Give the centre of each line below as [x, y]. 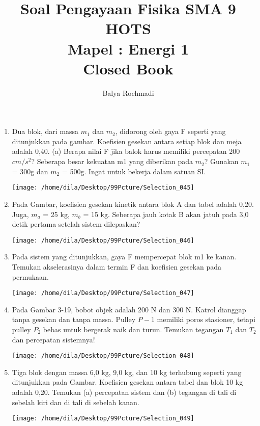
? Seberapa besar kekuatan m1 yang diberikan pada [112, 161]
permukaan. [30, 276]
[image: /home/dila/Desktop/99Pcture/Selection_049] [103, 419]
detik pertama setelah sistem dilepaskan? [76, 224]
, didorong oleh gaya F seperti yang [170, 131]
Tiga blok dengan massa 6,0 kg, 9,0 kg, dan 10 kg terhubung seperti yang [127, 372]
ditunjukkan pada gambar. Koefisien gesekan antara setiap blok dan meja [127, 141]
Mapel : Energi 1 [128, 48]
